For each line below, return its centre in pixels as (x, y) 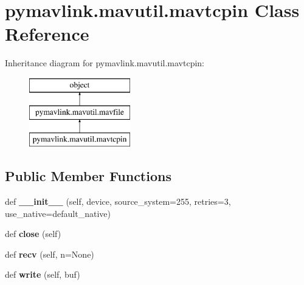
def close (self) (33, 234)
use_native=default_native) (58, 213)
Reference (47, 34)
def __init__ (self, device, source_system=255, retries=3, (118, 201)
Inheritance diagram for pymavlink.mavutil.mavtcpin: (105, 63)
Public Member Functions (88, 176)
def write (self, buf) (43, 274)
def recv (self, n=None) (50, 254)
